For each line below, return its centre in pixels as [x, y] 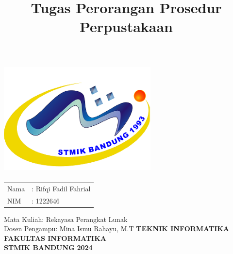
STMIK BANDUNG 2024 [48, 247]
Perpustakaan [126, 26]
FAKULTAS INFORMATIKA [55, 238]
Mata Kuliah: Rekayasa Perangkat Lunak [66, 219]
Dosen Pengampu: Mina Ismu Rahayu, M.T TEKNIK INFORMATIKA [117, 229]
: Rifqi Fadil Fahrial [61, 188]
